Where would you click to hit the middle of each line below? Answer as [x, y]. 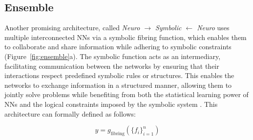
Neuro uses [213, 28]
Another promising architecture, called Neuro [72, 28]
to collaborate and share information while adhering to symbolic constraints [118, 47]
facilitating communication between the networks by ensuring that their [112, 66]
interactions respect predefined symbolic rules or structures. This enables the [119, 75]
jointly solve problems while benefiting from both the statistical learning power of [126, 94]
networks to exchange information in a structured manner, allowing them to [118, 85]
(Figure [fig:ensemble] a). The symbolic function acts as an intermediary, [113, 56]
